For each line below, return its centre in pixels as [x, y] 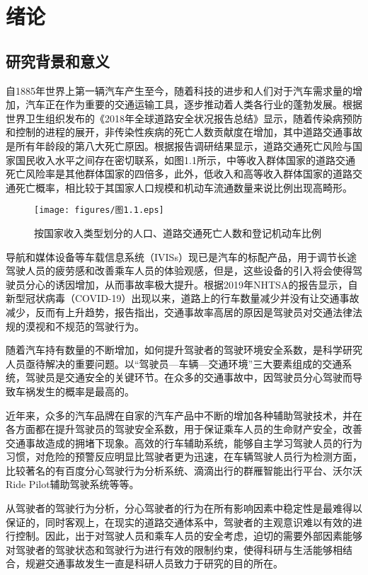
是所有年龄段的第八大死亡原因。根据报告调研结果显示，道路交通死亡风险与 [179, 145]
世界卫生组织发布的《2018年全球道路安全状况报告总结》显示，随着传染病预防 [184, 118]
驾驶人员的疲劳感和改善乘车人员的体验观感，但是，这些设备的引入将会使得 [179, 271]
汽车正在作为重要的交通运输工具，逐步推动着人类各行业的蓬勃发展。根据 [194, 104]
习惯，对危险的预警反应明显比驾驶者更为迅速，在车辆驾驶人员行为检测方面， [184, 457]
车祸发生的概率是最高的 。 [75, 391]
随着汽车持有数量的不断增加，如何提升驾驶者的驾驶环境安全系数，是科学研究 [184, 350]
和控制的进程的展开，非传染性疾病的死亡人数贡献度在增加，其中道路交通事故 [184, 132]
